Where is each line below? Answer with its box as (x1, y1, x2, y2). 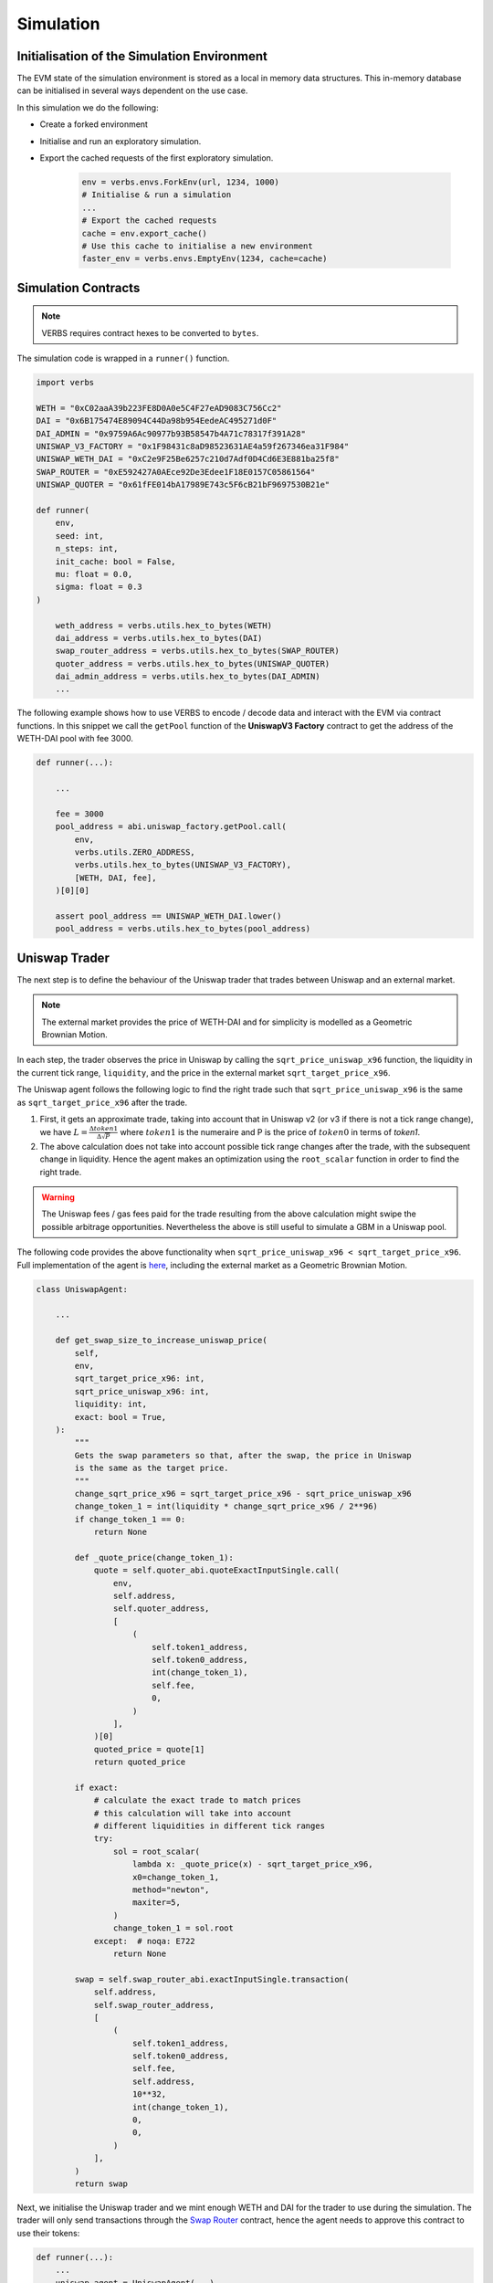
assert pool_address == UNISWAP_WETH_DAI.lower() (55, 910, 282, 921)
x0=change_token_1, (132, 1872, 219, 1882)
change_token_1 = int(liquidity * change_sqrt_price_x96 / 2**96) (74, 1501, 379, 1511)
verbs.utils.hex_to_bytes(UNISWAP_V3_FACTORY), (74, 859, 292, 870)
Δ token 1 (89, 1124, 119, 1133)
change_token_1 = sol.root (112, 1923, 235, 1933)
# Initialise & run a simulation (81, 190, 232, 200)
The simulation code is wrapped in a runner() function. (16, 352, 230, 364)
